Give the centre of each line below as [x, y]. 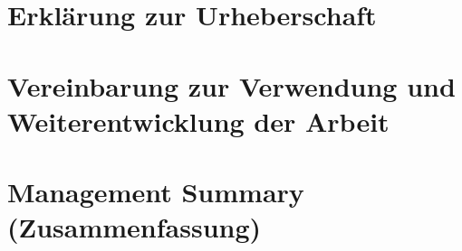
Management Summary [156, 192]
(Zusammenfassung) [135, 227]
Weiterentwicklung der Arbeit [198, 121]
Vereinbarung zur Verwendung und [231, 85]
